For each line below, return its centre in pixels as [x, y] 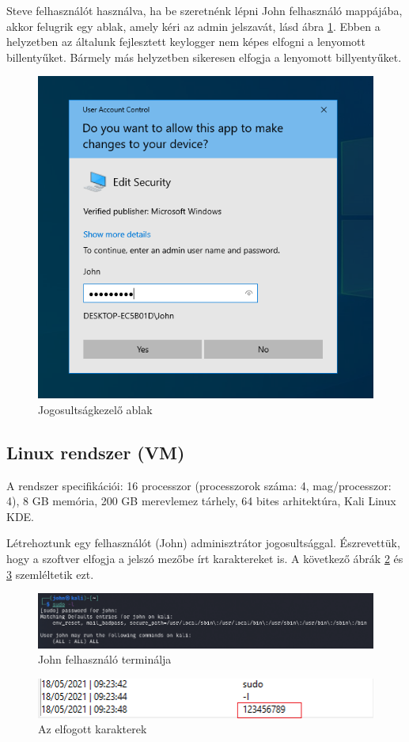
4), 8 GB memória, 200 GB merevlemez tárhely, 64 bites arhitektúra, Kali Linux [201, 501]
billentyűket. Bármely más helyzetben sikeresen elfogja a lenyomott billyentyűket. [204, 57]
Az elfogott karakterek [93, 729]
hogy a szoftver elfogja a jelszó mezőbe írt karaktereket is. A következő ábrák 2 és [205, 558]
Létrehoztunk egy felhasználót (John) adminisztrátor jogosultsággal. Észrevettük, [203, 543]
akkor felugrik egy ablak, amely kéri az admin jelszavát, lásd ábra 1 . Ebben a [193, 26]
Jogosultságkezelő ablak [95, 409]
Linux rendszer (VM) [96, 452]
